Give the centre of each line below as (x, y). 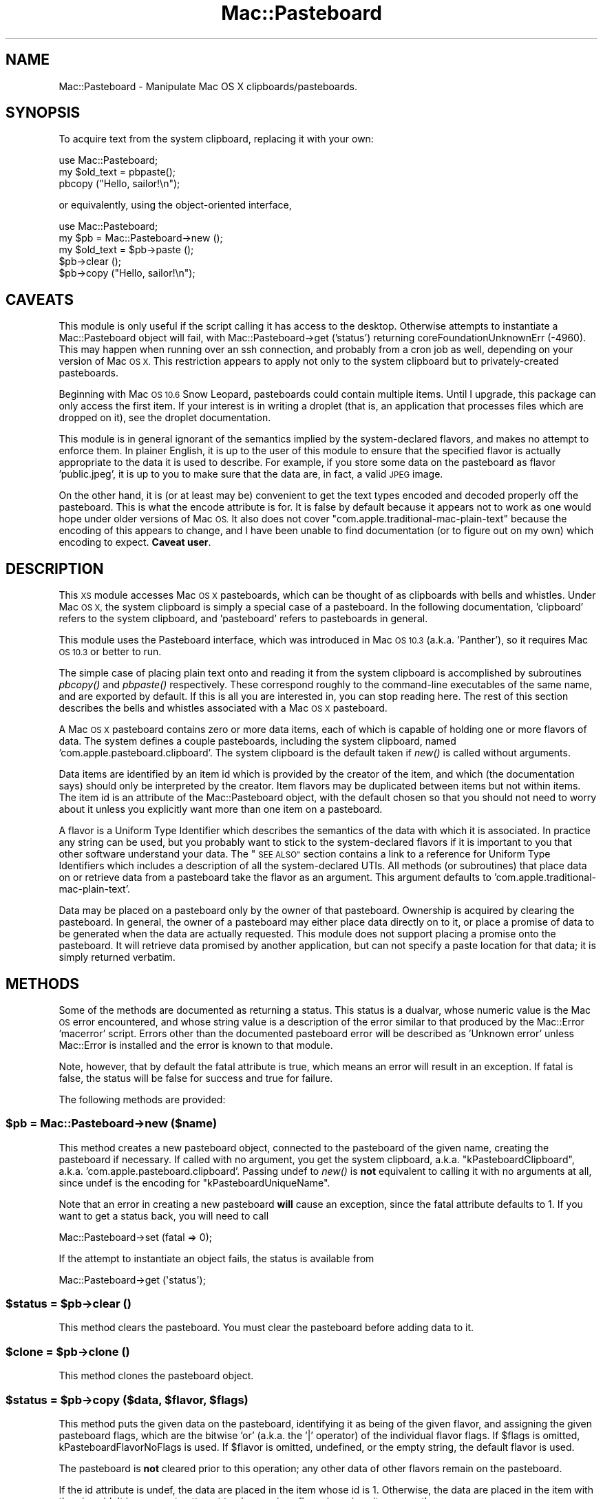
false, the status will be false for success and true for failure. (196, 1078)
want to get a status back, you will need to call (164, 1215)
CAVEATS (40, 299)
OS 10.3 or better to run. (110, 652)
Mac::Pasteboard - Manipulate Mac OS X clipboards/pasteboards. (208, 86)
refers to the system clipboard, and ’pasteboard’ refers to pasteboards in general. (243, 619)
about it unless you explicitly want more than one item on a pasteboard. (221, 809)
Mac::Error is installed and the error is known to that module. (196, 1045)
